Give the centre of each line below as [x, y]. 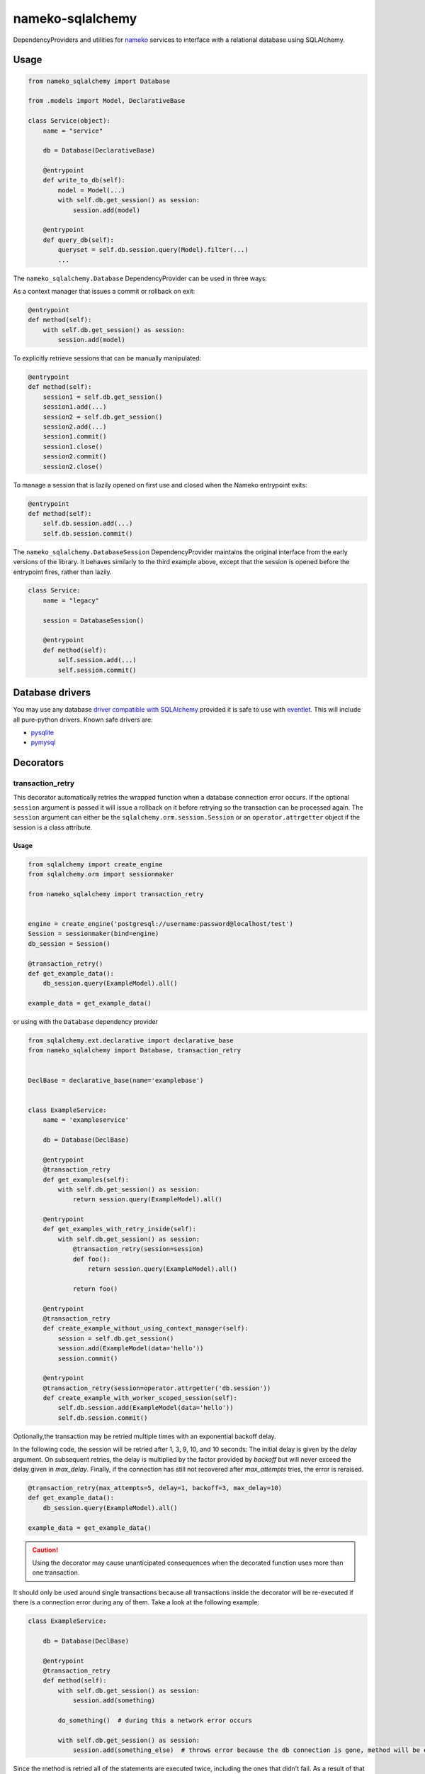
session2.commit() [75, 457]
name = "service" [73, 131]
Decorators [39, 763]
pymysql [43, 742]
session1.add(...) [75, 407]
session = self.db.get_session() [116, 1338]
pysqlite [42, 732]
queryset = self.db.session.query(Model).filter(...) [153, 250]
